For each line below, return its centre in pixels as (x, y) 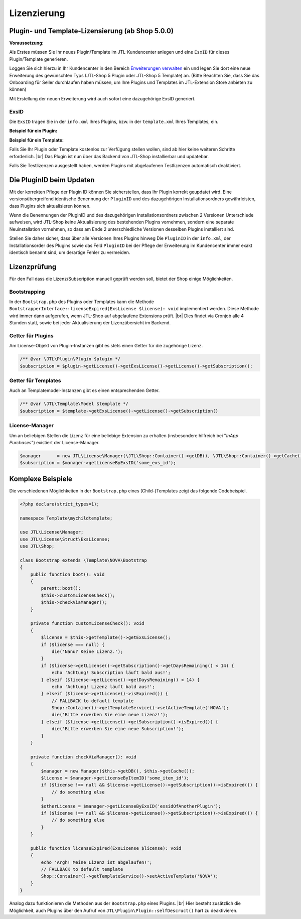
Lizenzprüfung (33, 267)
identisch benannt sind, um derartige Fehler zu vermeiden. (70, 252)
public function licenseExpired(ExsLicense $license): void (106, 848)
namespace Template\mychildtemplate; (66, 518)
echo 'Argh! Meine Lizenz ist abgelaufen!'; (97, 862)
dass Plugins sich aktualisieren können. (50, 206)
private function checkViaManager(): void (83, 757)
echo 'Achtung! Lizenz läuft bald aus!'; (103, 687)
